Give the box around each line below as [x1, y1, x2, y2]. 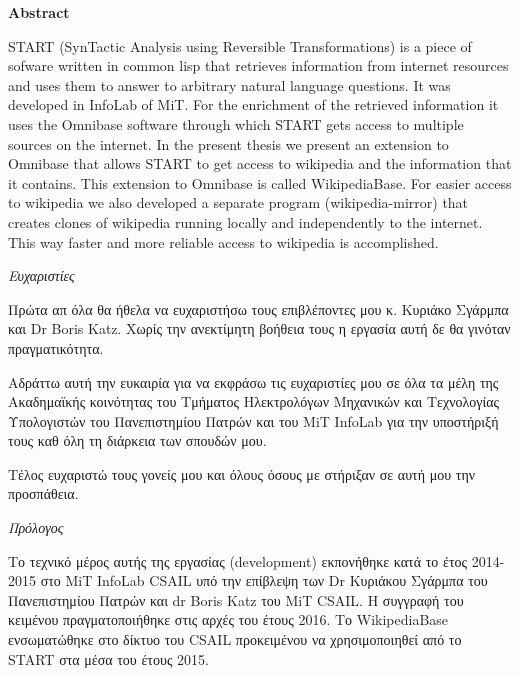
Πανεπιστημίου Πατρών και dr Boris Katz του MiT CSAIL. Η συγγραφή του [8, 589, 464, 610]
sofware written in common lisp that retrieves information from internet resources [8, 55, 509, 76]
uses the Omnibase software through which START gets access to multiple [8, 113, 464, 134]
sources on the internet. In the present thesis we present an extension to [8, 133, 449, 154]
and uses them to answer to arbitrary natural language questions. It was [8, 74, 451, 95]
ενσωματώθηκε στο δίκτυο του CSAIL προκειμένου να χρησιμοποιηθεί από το [8, 629, 462, 650]
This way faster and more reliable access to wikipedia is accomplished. [8, 231, 439, 252]
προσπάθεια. [8, 483, 79, 504]
